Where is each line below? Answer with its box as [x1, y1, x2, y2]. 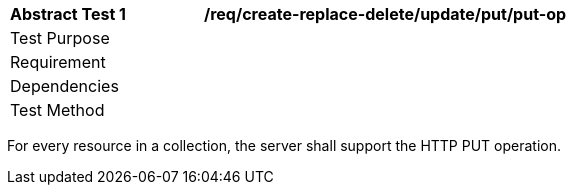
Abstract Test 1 [10, 4, 126, 24]
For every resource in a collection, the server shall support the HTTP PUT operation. [7, 137, 561, 154]
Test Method [10, 100, 105, 120]
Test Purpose [10, 28, 110, 48]
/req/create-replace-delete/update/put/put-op [204, 4, 567, 24]
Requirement [10, 52, 106, 72]
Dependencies [10, 76, 119, 96]
